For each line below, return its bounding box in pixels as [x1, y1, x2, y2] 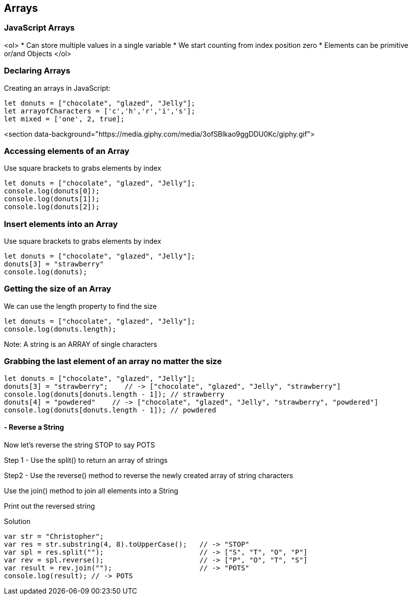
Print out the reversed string [4, 501, 95, 510]
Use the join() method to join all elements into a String [4, 486, 179, 495]
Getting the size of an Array [4, 284, 112, 294]
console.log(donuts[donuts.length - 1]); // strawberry [4, 390, 225, 398]
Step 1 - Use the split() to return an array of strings [4, 455, 168, 464]
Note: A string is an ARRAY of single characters [4, 339, 157, 348]
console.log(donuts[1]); [4, 195, 100, 203]
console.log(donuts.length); [4, 325, 116, 333]
